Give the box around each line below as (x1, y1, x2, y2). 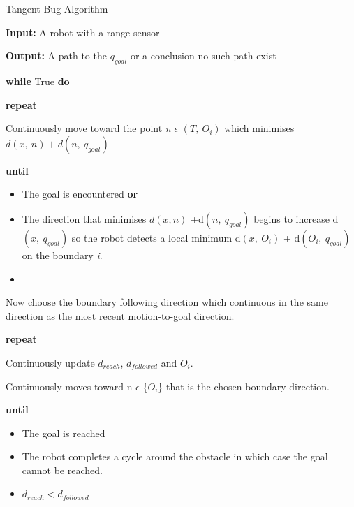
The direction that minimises (22, 211, 147, 226)
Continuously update (6, 355, 95, 369)
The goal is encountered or (22, 186, 138, 201)
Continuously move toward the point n (6, 121, 171, 135)
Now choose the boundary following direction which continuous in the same (6, 295, 328, 309)
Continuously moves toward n (6, 379, 133, 393)
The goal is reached (22, 425, 105, 440)
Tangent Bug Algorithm (6, 1, 108, 15)
